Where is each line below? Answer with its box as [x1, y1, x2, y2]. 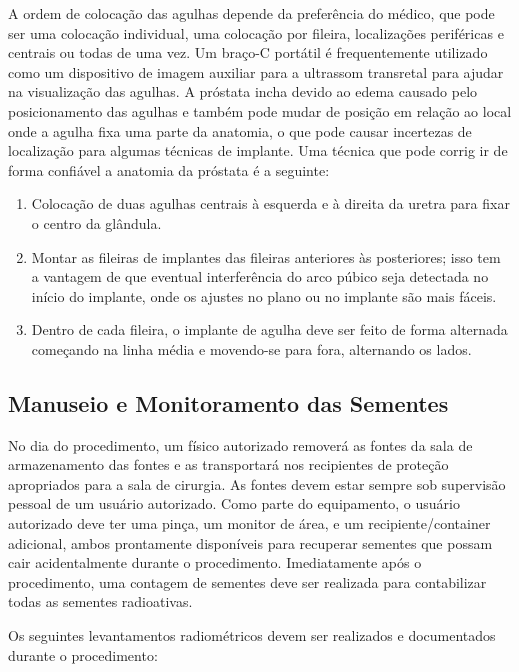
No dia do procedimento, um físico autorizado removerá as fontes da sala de [8, 434, 473, 455]
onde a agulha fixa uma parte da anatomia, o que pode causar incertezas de [8, 120, 472, 141]
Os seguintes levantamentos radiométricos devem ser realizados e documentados [8, 625, 496, 646]
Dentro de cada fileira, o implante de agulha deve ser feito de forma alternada [31, 319, 508, 340]
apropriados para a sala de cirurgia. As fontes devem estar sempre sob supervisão [8, 473, 506, 494]
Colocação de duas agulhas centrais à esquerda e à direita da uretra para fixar [31, 193, 510, 214]
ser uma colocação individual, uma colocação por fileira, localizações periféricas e [8, 22, 504, 43]
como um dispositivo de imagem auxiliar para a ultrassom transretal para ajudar [8, 61, 504, 82]
